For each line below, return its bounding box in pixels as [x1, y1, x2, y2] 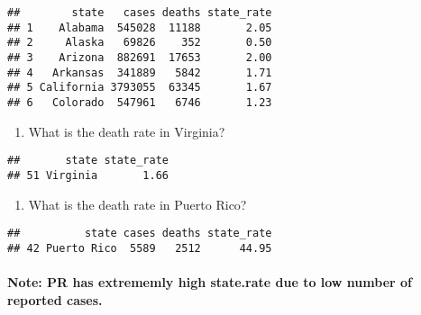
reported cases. [7, 290, 103, 309]
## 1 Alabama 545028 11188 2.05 [7, 21, 272, 34]
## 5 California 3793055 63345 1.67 [7, 81, 272, 94]
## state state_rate [7, 154, 169, 167]
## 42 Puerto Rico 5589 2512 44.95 [7, 241, 272, 255]
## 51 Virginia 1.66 [7, 168, 169, 182]
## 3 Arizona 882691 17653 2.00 [7, 50, 272, 64]
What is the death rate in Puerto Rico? [28, 194, 247, 213]
